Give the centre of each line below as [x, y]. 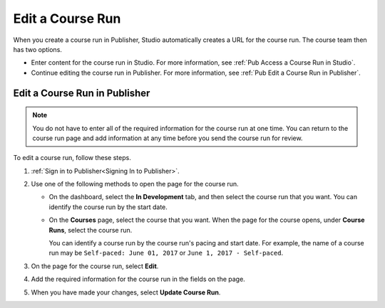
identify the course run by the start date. [108, 207]
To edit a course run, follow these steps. [72, 158]
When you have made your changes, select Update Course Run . [126, 292]
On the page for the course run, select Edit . [95, 266]
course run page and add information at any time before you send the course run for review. [168, 138]
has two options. [37, 49]
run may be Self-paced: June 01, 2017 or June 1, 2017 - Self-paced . [166, 253]
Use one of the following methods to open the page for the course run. [135, 184]
